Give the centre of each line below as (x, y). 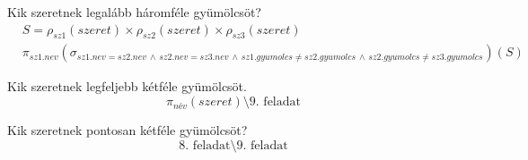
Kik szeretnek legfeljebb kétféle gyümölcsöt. (127, 86)
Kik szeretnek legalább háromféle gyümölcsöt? (134, 12)
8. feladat (205, 145)
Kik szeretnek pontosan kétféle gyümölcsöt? (128, 130)
